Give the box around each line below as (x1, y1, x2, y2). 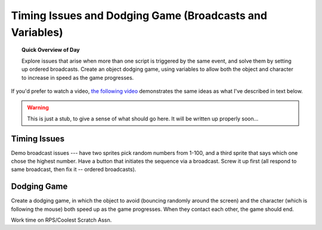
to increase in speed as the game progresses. (21, 74, 134, 81)
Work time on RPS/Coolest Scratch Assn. (11, 216, 112, 223)
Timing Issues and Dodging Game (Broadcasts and (11, 9, 268, 22)
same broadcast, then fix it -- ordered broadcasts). (11, 166, 137, 173)
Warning (27, 104, 49, 111)
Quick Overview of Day (21, 46, 80, 54)
